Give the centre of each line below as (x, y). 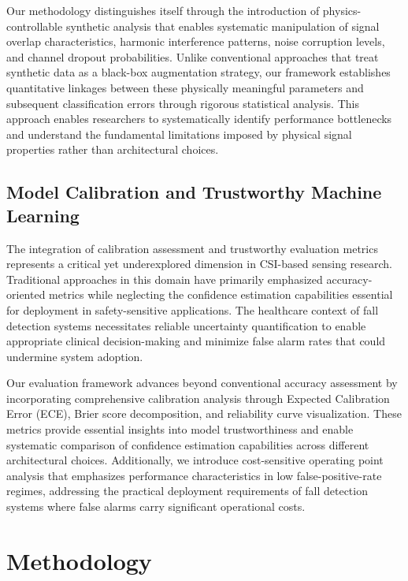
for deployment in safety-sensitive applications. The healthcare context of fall (193, 309)
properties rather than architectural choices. (113, 149)
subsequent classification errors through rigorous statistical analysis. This (183, 103)
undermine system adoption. (75, 356)
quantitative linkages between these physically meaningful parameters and (185, 87)
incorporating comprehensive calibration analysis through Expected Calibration (198, 398)
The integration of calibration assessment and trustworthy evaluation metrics (192, 248)
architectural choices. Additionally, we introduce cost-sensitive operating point (195, 460)
